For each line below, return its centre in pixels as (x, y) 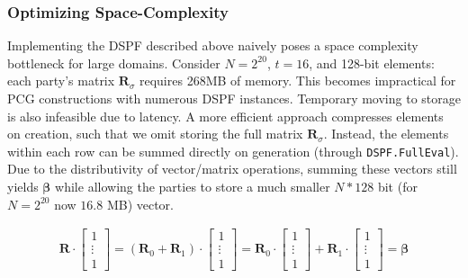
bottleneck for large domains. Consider (114, 63)
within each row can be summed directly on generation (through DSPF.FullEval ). (233, 151)
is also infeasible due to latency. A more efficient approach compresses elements (225, 116)
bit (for (397, 187)
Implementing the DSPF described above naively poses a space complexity (213, 45)
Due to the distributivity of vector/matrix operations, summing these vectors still (232, 169)
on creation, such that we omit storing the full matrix (155, 134)
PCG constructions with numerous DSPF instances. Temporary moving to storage (234, 98)
